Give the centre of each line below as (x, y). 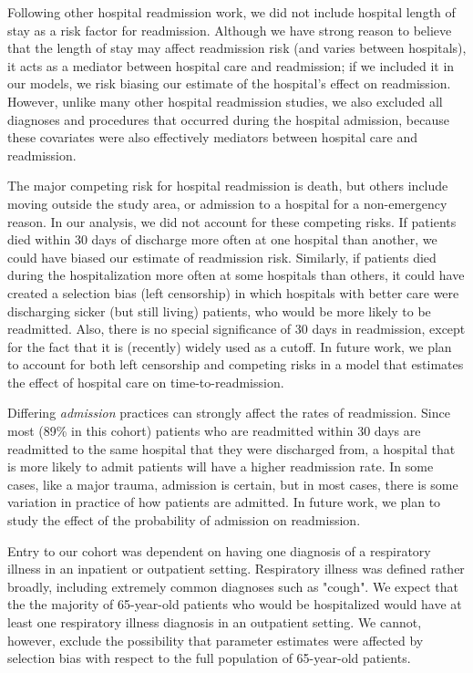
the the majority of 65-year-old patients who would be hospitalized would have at (235, 604)
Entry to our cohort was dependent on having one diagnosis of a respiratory (219, 550)
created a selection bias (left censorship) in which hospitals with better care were (233, 292)
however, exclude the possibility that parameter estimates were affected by (216, 640)
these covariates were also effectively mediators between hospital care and (213, 137)
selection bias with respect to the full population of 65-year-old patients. (209, 658)
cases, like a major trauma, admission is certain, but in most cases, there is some (233, 484)
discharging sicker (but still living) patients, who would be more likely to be (219, 311)
